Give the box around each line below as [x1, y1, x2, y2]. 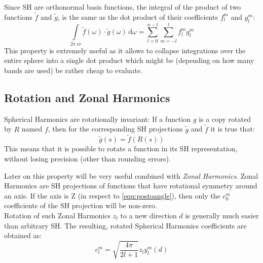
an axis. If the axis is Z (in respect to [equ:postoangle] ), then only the [4, 190, 220, 201]
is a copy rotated [199, 113, 251, 124]
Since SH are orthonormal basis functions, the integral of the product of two [4, 2, 241, 12]
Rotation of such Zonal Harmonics [4, 210, 110, 220]
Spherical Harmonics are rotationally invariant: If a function [4, 113, 191, 124]
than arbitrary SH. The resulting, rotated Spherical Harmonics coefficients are [4, 220, 247, 231]
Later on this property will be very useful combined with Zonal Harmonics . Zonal [4, 170, 258, 181]
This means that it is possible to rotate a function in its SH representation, [4, 143, 238, 154]
